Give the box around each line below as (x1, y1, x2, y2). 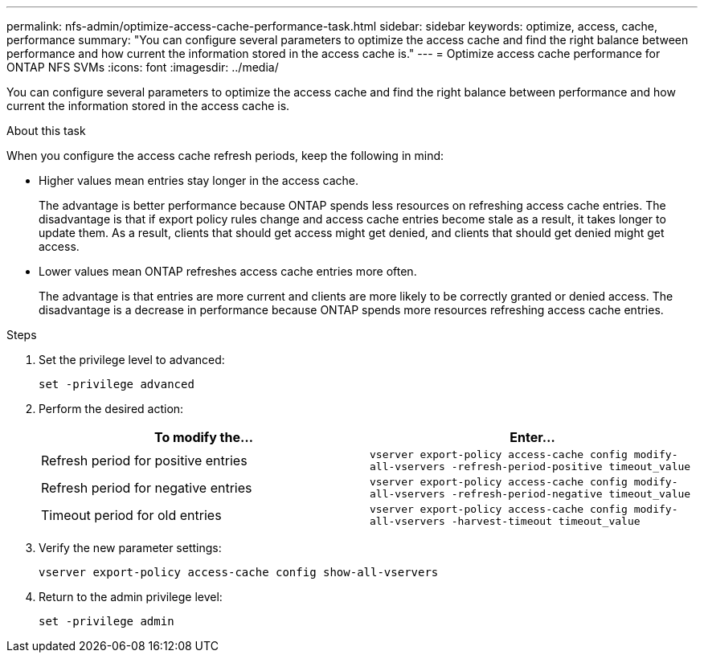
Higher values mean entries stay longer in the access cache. (39, 174, 359, 187)
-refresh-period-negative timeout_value (451, 488, 691, 500)
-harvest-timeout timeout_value (451, 515, 641, 527)
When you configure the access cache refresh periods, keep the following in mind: (6, 149, 444, 162)
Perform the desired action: (39, 402, 184, 415)
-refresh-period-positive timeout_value (451, 460, 691, 473)
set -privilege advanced (39, 378, 194, 391)
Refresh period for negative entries (41, 480, 252, 496)
